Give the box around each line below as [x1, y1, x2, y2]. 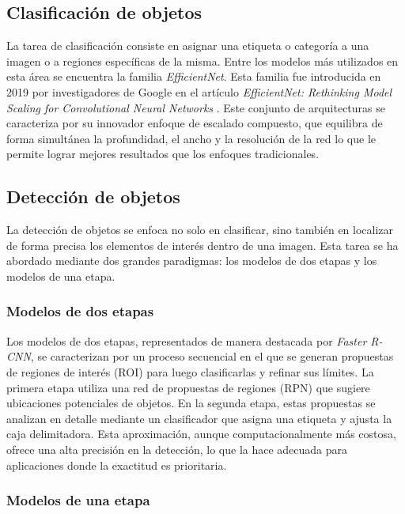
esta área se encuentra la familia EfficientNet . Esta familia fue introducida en [6, 68, 381, 85]
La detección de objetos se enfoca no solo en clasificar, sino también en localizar [6, 221, 394, 238]
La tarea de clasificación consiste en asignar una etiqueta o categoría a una [6, 37, 369, 54]
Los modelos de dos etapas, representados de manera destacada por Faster [6, 332, 367, 349]
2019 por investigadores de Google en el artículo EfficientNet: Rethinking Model [6, 83, 392, 100]
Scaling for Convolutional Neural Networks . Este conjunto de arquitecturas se [6, 99, 386, 115]
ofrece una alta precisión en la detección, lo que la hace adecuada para [6, 440, 348, 457]
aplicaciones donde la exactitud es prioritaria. [6, 456, 227, 473]
